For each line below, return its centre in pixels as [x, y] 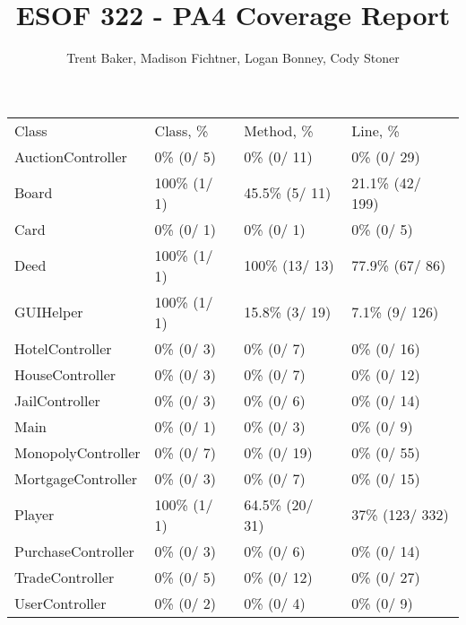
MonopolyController [78, 452]
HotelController [63, 348]
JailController [57, 400]
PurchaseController [74, 551]
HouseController [65, 374]
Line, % [375, 130]
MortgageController [76, 478]
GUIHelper [49, 312]
